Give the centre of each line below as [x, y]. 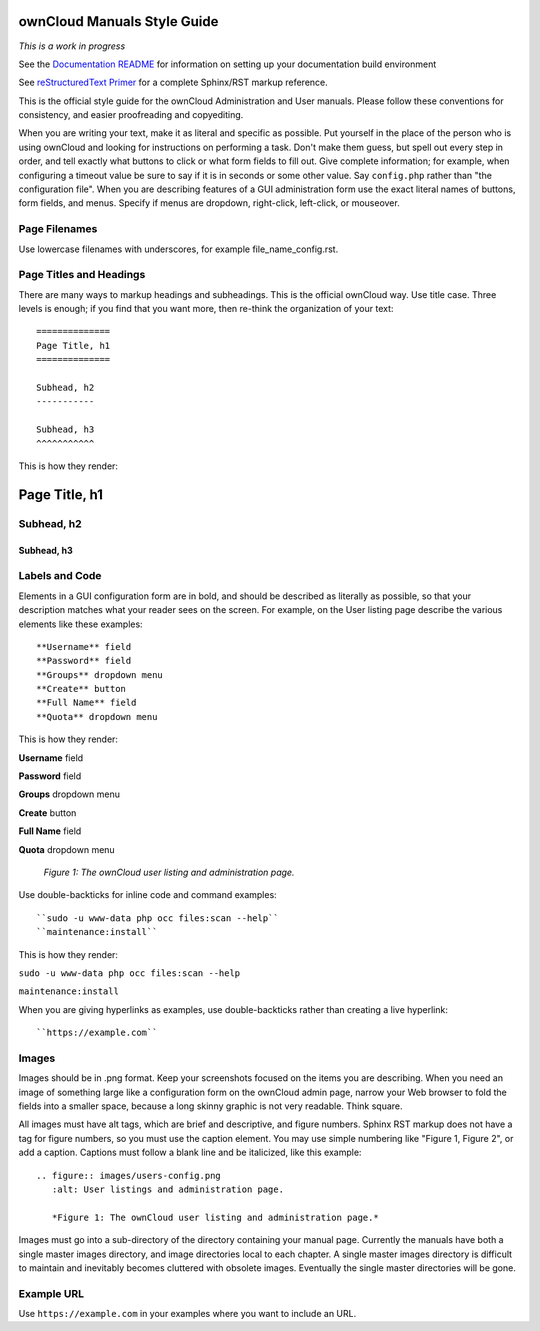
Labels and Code [60, 576]
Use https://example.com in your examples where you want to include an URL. [187, 1314]
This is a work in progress [72, 46]
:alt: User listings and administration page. [168, 1189]
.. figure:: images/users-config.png [129, 1175]
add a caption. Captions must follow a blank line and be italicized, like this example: [190, 1152]
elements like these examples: [81, 624]
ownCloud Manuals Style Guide [118, 21]
